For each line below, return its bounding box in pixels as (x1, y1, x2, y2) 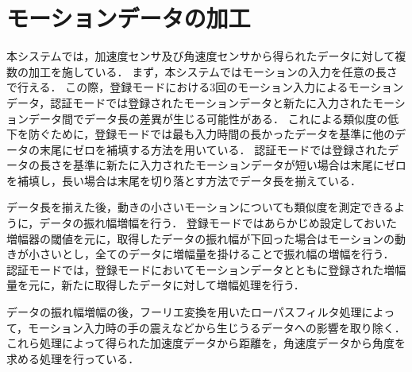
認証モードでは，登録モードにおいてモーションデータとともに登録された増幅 (6, 261, 406, 277)
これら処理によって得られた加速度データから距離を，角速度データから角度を (6, 335, 406, 351)
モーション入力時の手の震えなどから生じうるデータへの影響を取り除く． (28, 319, 406, 335)
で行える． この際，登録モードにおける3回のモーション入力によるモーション (6, 79, 404, 95)
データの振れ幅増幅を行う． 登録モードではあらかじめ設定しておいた (39, 215, 397, 231)
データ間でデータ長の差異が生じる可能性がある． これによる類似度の (28, 110, 388, 126)
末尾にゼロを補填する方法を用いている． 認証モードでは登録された (39, 141, 388, 157)
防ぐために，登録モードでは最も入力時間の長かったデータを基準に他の (28, 126, 395, 142)
